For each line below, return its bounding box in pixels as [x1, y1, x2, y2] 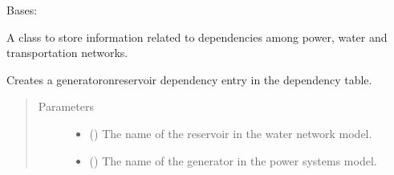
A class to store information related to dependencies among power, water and [6, 28, 388, 45]
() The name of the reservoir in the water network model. [89, 124, 372, 141]
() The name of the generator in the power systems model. [89, 152, 377, 169]
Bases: [6, 2, 38, 18]
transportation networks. [6, 44, 128, 61]
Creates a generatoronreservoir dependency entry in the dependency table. [6, 71, 372, 87]
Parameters [38, 98, 94, 115]
